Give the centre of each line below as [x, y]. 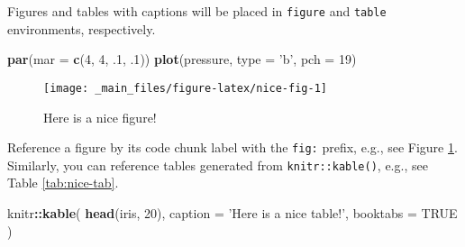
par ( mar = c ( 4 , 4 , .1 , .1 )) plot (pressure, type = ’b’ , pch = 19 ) [182, 59]
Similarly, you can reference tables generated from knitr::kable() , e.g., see [218, 165]
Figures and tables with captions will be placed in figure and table [197, 11]
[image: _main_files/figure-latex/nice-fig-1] [185, 88]
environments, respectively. [82, 28]
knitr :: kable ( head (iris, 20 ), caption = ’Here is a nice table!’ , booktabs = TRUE [232, 213]
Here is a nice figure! [100, 117]
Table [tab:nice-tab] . [63, 183]
